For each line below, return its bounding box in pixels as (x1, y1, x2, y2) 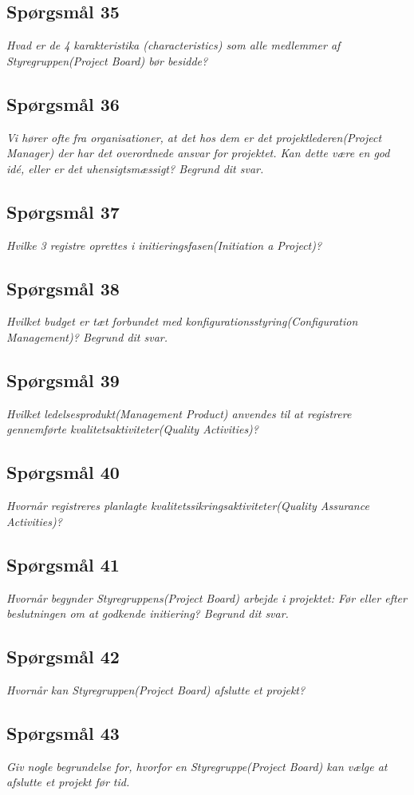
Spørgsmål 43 (6, 720, 120, 745)
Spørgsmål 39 (6, 367, 120, 392)
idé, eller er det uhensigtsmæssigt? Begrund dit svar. (6, 160, 264, 176)
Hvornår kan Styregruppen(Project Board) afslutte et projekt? (6, 681, 306, 698)
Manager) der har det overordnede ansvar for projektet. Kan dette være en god (6, 144, 390, 161)
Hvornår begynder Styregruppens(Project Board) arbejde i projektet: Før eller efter (6, 589, 407, 606)
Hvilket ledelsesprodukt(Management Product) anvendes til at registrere (6, 405, 352, 421)
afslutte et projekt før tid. (6, 773, 130, 790)
